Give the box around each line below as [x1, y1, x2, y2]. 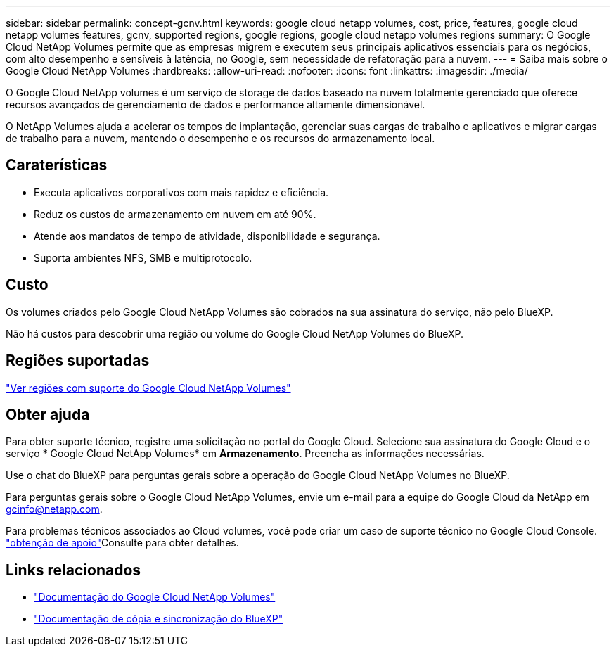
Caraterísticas [6, 156, 108, 174]
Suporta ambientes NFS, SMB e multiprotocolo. [34, 251, 252, 264]
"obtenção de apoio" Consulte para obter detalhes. [6, 537, 239, 549]
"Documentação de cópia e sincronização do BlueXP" [34, 613, 283, 625]
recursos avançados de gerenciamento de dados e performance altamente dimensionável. [6, 98, 425, 110]
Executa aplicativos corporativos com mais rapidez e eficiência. [34, 186, 329, 198]
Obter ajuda [6, 405, 90, 423]
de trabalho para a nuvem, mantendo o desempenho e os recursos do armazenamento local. [6, 132, 435, 144]
